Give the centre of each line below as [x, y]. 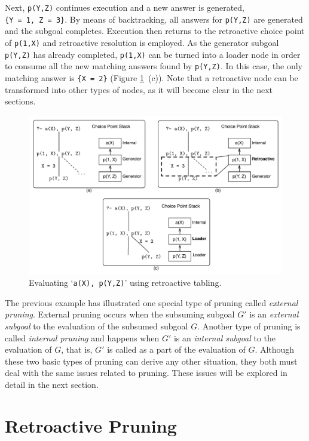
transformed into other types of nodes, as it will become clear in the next [139, 89]
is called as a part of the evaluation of [176, 349]
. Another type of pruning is [249, 326]
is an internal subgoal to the [225, 337]
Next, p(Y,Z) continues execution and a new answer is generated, [125, 7]
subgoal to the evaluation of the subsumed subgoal [97, 326]
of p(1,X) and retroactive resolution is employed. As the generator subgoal [142, 42]
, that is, [77, 349]
